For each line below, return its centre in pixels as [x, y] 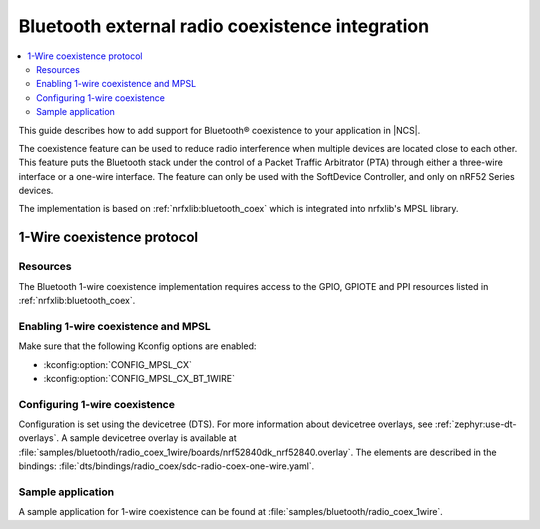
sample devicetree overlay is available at [153, 438]
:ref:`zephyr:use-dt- [476, 424]
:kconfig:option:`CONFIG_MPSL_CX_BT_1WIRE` [139, 378]
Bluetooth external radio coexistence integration [224, 26]
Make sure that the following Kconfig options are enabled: [137, 346]
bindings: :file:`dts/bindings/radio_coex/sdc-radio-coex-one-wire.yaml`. [166, 466]
